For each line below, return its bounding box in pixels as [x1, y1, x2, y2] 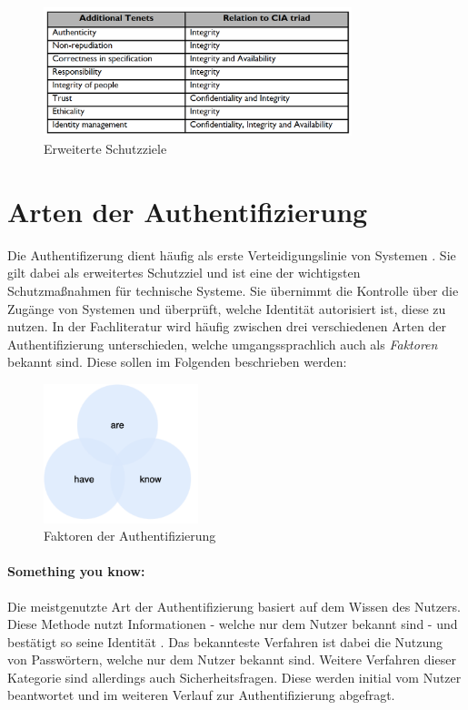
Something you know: [7, 562, 145, 581]
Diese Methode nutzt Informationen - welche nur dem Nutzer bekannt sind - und [7, 614, 458, 634]
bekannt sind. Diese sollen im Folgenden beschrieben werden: [7, 352, 347, 371]
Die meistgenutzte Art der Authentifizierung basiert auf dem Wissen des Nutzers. [7, 596, 461, 615]
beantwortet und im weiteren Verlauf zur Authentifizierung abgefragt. [7, 685, 395, 705]
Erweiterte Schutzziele [44, 139, 167, 158]
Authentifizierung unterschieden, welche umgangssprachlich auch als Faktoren [7, 334, 438, 353]
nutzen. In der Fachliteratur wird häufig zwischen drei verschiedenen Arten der [7, 317, 446, 336]
